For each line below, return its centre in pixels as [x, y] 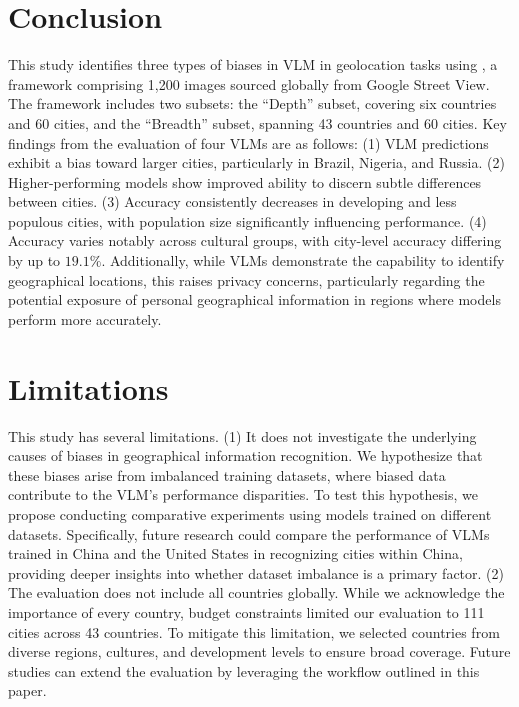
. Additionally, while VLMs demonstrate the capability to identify [303, 260]
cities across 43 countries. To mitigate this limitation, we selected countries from [254, 631]
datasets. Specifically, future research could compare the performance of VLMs [249, 533]
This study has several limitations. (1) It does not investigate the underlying [242, 435]
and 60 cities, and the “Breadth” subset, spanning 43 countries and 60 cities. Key [257, 122]
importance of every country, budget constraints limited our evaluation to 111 [246, 611]
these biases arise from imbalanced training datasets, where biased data [227, 474]
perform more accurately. [85, 318]
